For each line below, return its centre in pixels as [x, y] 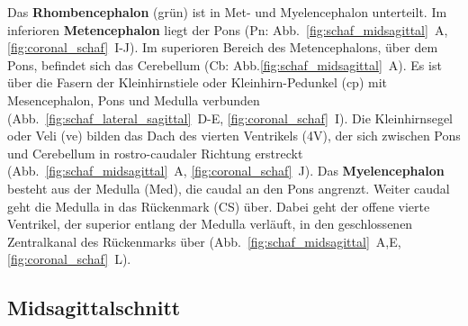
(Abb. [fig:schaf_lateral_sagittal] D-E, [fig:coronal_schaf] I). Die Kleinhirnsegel [230, 118]
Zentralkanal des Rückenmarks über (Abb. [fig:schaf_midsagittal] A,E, [204, 241]
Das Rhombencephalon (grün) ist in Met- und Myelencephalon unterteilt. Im [227, 12]
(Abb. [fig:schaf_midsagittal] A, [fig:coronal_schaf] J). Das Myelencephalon [226, 171]
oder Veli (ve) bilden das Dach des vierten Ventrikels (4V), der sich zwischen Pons [234, 136]
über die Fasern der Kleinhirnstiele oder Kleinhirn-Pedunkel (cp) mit [198, 82]
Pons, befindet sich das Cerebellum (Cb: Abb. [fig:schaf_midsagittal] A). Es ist [225, 64]
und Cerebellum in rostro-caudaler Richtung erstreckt [155, 153]
